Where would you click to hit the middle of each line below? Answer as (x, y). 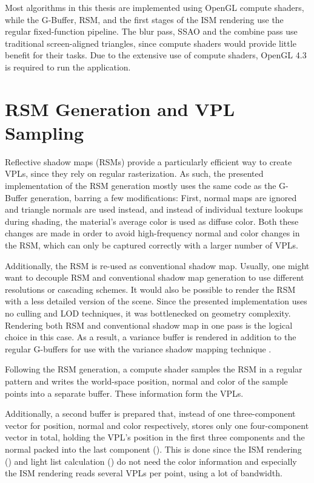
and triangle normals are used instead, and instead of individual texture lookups (154, 209)
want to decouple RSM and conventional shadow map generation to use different (155, 277)
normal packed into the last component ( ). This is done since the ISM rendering (153, 449)
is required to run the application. (68, 67)
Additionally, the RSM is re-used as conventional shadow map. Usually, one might (157, 265)
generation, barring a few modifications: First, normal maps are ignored (164, 197)
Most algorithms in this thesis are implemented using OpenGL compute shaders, (155, 7)
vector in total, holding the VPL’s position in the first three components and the (155, 437)
